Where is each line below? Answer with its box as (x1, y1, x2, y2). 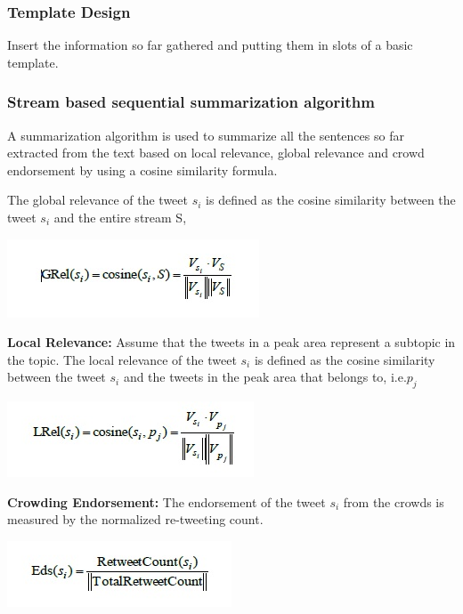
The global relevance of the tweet (7, 190, 188, 209)
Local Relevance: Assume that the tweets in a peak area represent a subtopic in (7, 333, 456, 351)
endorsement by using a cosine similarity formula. (7, 160, 278, 179)
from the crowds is (343, 492, 444, 511)
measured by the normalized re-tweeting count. (7, 510, 264, 529)
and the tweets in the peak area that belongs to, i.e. (123, 368, 407, 386)
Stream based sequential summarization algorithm (7, 91, 375, 113)
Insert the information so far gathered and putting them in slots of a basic (7, 36, 413, 54)
